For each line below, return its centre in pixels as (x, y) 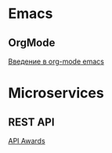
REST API (31, 122)
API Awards (27, 141)
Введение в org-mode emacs (56, 61)
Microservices (56, 93)
